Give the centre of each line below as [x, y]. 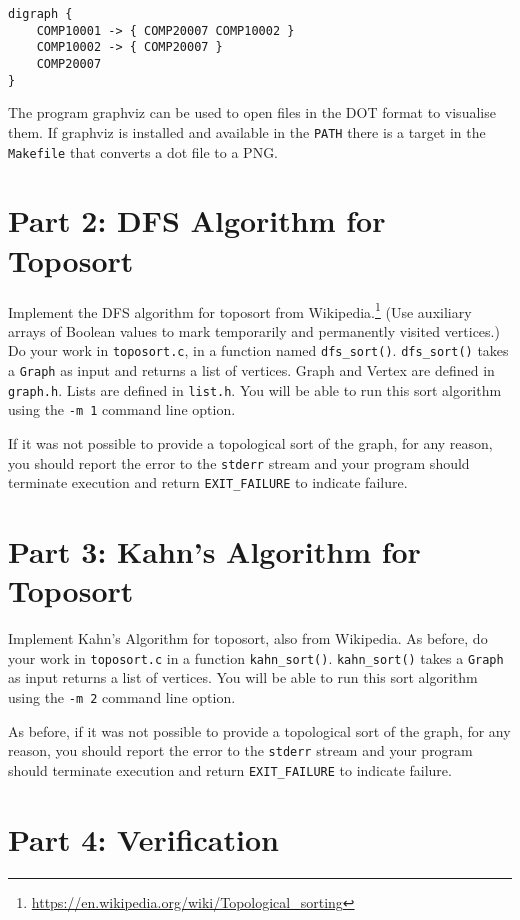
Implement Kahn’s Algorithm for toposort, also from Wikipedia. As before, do [248, 638]
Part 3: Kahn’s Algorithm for [214, 551]
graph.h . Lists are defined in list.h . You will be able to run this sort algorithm [255, 389]
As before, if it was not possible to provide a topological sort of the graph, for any [259, 730]
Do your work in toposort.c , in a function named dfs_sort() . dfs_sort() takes [258, 350]
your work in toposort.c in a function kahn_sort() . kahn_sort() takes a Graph [256, 657]
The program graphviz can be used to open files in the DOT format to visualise [252, 112]
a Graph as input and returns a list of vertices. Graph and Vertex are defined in [251, 370]
